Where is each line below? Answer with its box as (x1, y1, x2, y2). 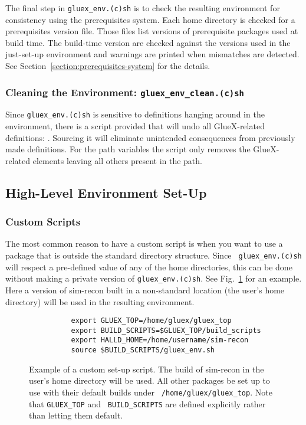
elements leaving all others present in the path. (32, 154, 202, 166)
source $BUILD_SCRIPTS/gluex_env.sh (71, 346, 215, 355)
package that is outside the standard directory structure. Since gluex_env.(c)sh (5, 249, 302, 261)
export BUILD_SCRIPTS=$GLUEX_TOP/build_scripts (71, 326, 261, 335)
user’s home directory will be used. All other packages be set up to (29, 374, 270, 387)
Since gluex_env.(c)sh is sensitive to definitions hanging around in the (5, 108, 265, 120)
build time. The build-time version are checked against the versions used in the (5, 36, 291, 48)
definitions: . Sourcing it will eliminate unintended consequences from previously (5, 131, 295, 143)
